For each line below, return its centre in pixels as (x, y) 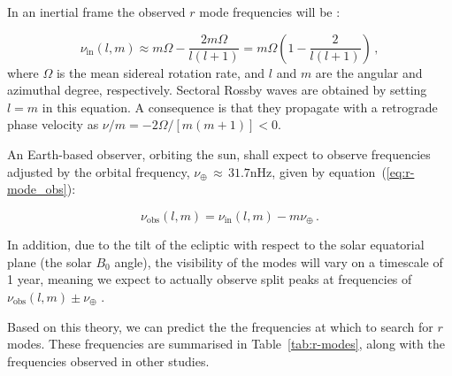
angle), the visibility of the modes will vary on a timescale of (279, 261)
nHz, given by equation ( (318, 171)
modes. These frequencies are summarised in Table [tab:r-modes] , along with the (226, 344)
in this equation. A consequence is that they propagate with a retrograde (240, 107)
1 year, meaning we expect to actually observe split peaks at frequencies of (210, 279)
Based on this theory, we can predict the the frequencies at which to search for (220, 326)
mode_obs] (37, 189)
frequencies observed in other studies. (108, 361)
